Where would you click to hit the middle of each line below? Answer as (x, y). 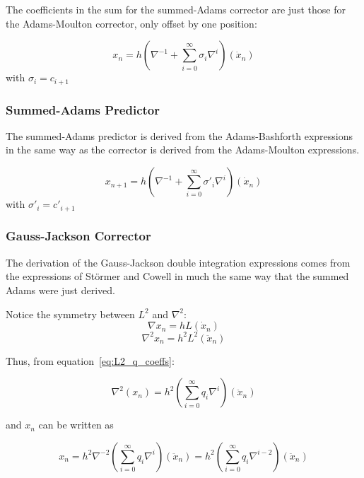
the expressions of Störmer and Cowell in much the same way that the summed (177, 276)
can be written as (76, 425)
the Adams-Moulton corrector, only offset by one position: (131, 23)
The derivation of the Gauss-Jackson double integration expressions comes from (178, 262)
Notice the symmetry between (70, 314)
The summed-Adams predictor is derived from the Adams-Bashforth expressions (180, 135)
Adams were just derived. (60, 290)
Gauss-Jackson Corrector (78, 236)
